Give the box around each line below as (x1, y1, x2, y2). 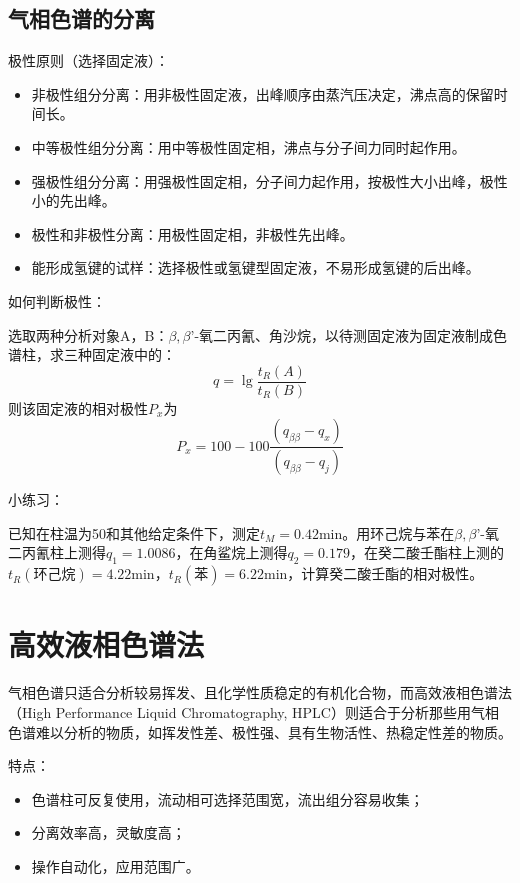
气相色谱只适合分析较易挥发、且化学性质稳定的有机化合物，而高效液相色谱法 (8, 682, 512, 703)
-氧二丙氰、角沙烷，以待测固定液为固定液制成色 (194, 324, 508, 345)
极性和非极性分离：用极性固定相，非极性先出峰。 (31, 223, 354, 244)
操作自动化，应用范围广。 (31, 855, 200, 876)
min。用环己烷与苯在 (318, 522, 455, 543)
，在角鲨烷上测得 (175, 542, 288, 563)
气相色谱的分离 (8, 3, 155, 34)
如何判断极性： (8, 290, 106, 311)
